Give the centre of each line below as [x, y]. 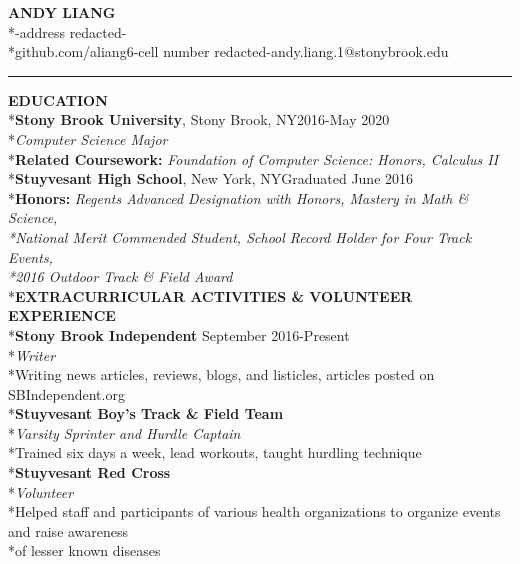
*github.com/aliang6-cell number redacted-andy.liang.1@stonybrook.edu [228, 51]
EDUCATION [58, 99]
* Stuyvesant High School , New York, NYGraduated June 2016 [211, 178]
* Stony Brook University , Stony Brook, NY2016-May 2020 [199, 119]
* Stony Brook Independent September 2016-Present [179, 334]
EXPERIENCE [62, 315]
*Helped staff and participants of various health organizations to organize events [254, 511]
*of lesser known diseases [84, 550]
